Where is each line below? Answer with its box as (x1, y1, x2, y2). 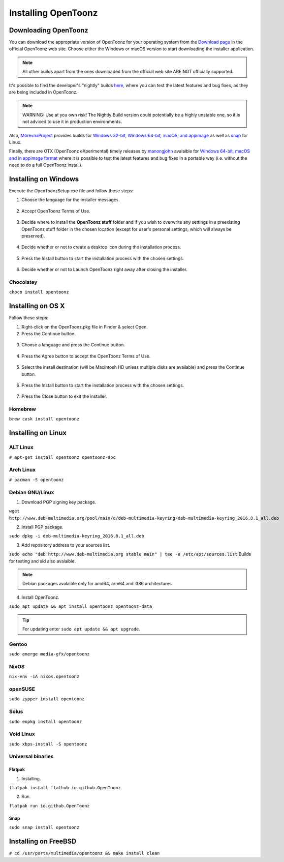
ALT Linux (9, 444, 34, 451)
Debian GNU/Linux (9, 489, 54, 496)
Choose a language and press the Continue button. (21, 342, 125, 348)
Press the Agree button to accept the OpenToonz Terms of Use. (21, 353, 151, 359)
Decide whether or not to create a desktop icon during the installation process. (21, 244, 181, 250)
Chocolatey (9, 278, 38, 285)
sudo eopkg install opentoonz (9, 718, 82, 724)
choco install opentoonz (9, 289, 69, 295)
